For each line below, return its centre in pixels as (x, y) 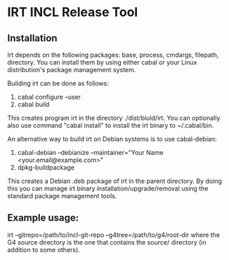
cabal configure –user (49, 97)
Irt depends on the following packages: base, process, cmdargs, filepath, (113, 55)
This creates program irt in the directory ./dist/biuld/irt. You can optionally (114, 118)
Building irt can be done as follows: (58, 83)
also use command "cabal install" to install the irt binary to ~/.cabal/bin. (111, 125)
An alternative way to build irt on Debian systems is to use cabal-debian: (112, 139)
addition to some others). (44, 249)
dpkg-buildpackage (46, 167)
